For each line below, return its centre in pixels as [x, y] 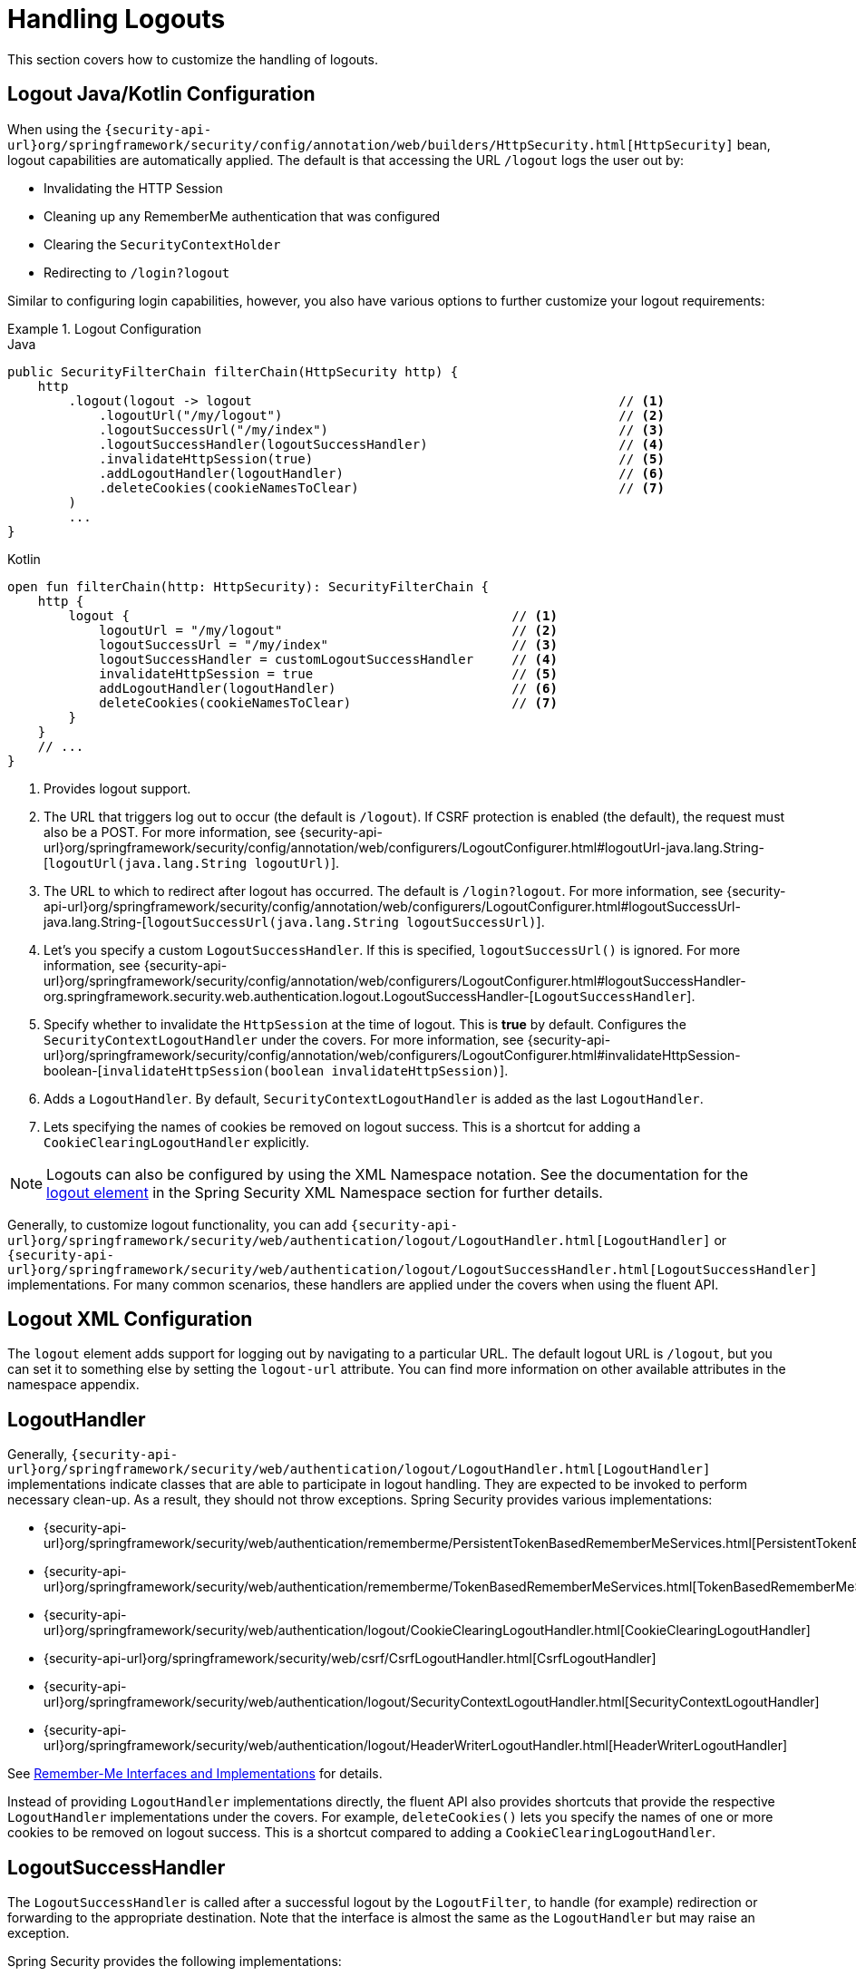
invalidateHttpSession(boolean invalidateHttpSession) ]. [305, 1070]
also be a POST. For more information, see [170, 832]
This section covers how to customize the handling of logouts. [193, 59]
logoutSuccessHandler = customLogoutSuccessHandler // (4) [328, 659]
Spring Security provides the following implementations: [175, 1961]
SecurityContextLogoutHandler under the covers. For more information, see [284, 1039]
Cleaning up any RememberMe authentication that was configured [242, 216]
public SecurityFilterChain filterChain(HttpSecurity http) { [233, 371]
